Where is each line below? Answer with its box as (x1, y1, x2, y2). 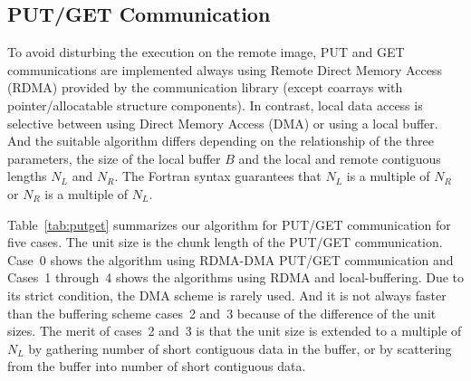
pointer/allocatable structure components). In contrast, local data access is (7, 95, 423, 114)
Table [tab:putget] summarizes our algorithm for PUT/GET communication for (7, 214, 451, 233)
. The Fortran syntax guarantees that (114, 167, 322, 186)
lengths (7, 167, 47, 186)
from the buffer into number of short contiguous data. (7, 357, 306, 376)
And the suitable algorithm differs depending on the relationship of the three (7, 131, 434, 150)
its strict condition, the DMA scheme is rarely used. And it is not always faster (7, 285, 447, 304)
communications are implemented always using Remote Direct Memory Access (7, 60, 442, 79)
